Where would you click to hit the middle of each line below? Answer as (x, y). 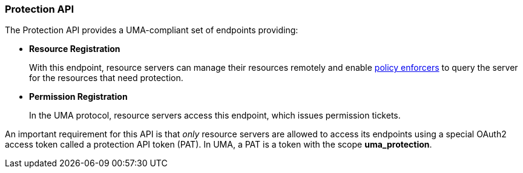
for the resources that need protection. (106, 78)
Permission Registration (78, 97)
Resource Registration (75, 49)
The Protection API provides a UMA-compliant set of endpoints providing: (152, 30)
